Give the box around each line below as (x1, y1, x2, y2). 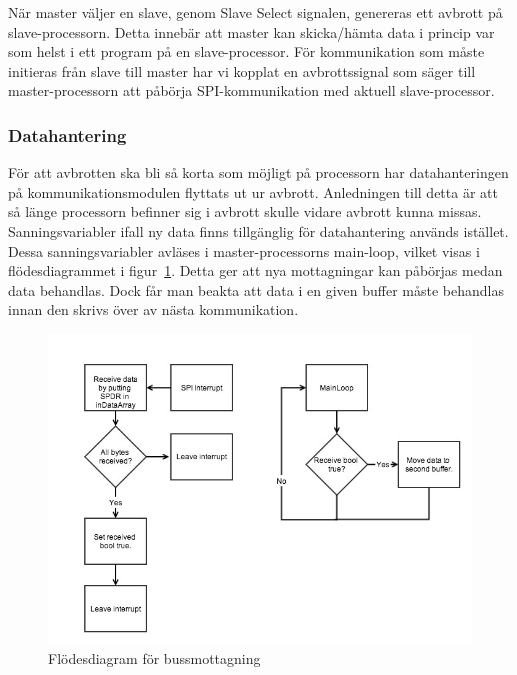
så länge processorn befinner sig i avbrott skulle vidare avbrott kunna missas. (8, 201, 482, 222)
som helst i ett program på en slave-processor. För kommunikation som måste (8, 41, 485, 62)
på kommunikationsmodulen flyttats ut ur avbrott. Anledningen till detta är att (8, 181, 498, 202)
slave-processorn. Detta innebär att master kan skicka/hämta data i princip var (8, 21, 495, 42)
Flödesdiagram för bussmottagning (48, 647, 261, 668)
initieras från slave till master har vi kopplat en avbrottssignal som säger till (8, 60, 476, 81)
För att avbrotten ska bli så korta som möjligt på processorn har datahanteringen (8, 162, 509, 183)
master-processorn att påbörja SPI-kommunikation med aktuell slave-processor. (8, 80, 495, 101)
